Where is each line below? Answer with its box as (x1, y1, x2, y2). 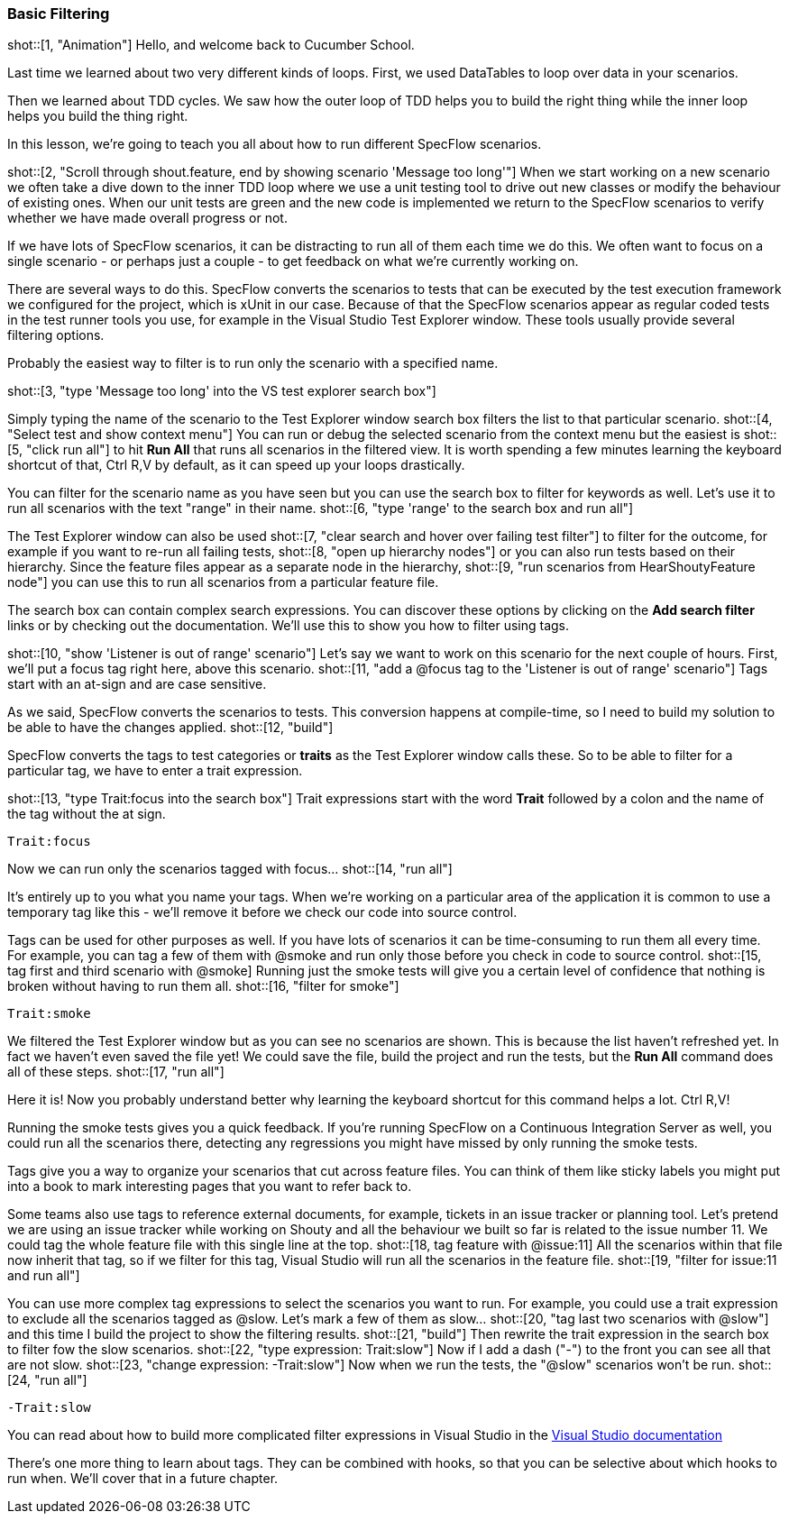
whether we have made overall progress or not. (7, 210, 288, 226)
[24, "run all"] (7, 1372, 87, 1388)
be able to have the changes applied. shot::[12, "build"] (7, 719, 334, 736)
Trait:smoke (7, 1006, 91, 1022)
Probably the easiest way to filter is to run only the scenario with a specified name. (7, 355, 499, 371)
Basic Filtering (7, 5, 110, 23)
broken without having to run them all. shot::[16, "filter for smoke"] (7, 978, 399, 994)
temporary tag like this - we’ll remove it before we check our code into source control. (7, 904, 518, 921)
